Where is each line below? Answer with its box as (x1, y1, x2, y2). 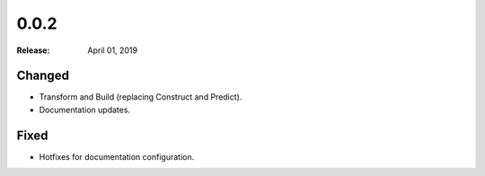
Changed (16, 68, 69, 84)
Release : (16, 45, 50, 56)
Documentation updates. (39, 104, 130, 115)
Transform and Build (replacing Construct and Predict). (39, 92, 242, 102)
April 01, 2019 (87, 45, 138, 56)
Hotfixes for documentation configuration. (39, 151, 195, 162)
